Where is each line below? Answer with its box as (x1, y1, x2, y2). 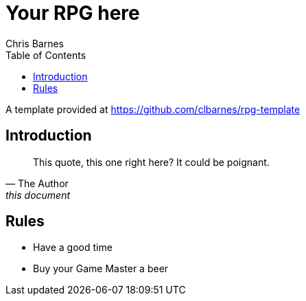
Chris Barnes (5, 37, 64, 49)
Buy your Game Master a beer (33, 263, 169, 275)
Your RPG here (5, 1, 140, 25)
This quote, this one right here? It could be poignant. (33, 156, 270, 168)
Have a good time (33, 241, 113, 254)
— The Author (5, 177, 69, 189)
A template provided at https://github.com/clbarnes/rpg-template (5, 103, 301, 115)
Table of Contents (5, 49, 86, 61)
